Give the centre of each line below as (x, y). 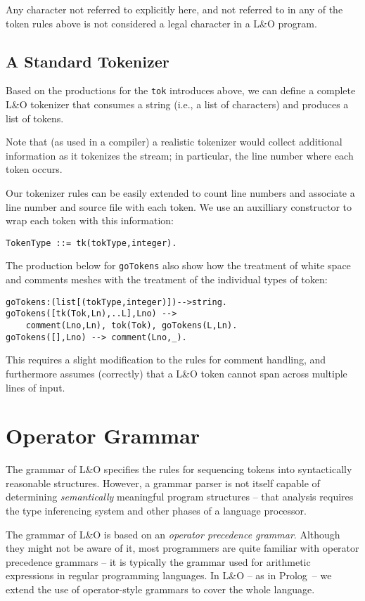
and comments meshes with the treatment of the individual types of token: (167, 279)
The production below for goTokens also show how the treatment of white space (178, 265)
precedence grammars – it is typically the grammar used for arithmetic (158, 561)
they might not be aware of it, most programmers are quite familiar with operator (182, 548)
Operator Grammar (103, 435)
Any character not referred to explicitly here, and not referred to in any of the (174, 9)
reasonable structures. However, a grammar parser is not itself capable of (163, 483)
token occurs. (34, 169)
